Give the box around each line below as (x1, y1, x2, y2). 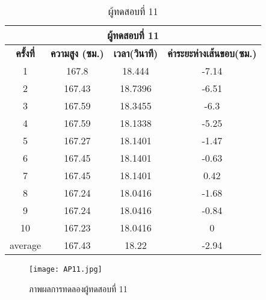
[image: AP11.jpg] (29, 265, 102, 274)
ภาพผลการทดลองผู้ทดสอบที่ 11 (29, 282, 128, 295)
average (10, 238, 42, 252)
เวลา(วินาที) (113, 46, 158, 60)
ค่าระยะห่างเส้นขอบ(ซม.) (167, 46, 257, 60)
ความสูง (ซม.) (51, 46, 104, 60)
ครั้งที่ (16, 46, 35, 60)
